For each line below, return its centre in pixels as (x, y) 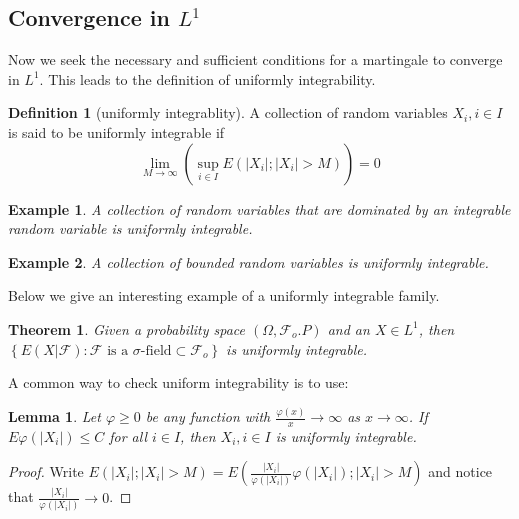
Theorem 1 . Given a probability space (126, 328)
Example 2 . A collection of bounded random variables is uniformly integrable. (248, 261)
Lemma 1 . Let (54, 416)
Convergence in (89, 17)
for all (128, 435)
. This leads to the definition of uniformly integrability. (207, 78)
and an (348, 328)
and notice (460, 471)
